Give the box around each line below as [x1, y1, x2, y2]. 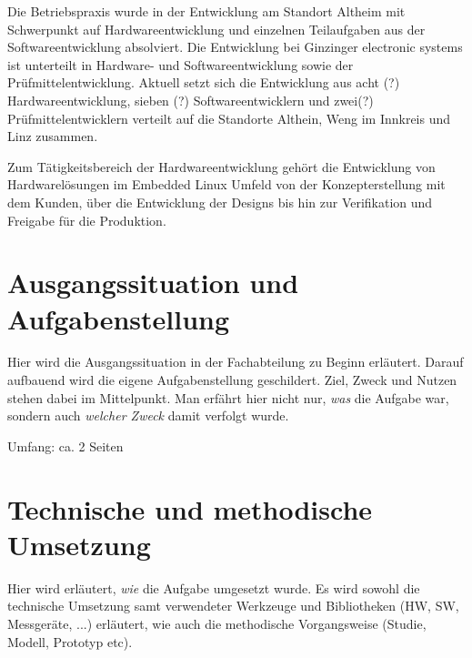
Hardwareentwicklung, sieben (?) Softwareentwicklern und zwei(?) [7, 90, 374, 109]
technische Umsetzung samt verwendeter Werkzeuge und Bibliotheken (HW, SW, [7, 596, 459, 615]
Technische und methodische [7, 490, 373, 527]
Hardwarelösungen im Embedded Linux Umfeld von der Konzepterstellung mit [7, 175, 446, 194]
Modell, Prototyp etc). [7, 632, 133, 651]
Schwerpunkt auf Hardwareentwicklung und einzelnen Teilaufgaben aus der [7, 19, 426, 38]
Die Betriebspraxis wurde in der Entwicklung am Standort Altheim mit [7, 2, 406, 20]
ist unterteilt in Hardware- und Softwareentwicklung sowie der [7, 55, 354, 74]
